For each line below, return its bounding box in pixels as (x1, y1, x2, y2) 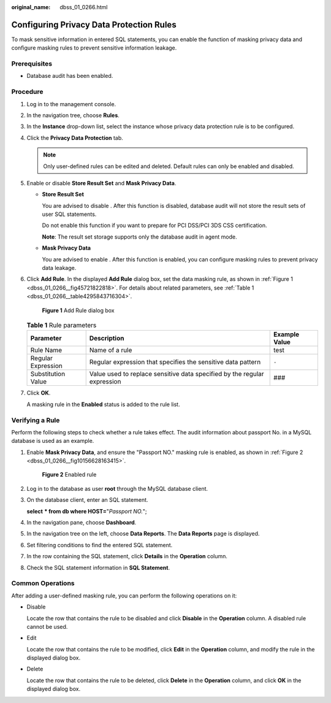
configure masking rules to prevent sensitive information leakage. (11, 44, 177, 52)
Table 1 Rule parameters (26, 321, 97, 329)
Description (89, 334, 124, 343)
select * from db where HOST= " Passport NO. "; (26, 507, 147, 515)
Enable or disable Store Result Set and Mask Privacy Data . (26, 179, 177, 186)
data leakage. (42, 264, 77, 272)
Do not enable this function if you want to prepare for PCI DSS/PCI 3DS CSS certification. (42, 221, 267, 229)
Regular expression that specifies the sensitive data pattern (89, 358, 261, 366)
